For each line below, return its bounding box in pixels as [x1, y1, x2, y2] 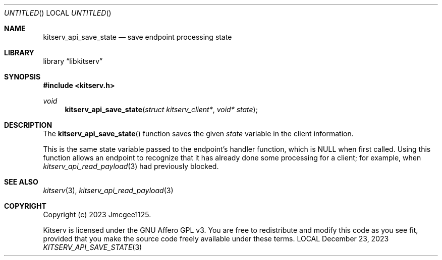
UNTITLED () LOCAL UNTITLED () [4, 9, 112, 17]
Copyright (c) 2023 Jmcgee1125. [43, 210, 151, 219]
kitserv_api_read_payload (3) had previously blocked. [43, 162, 219, 170]
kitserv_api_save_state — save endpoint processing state [43, 33, 232, 41]
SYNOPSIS [4, 72, 41, 81]
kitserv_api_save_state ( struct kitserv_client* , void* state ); [65, 105, 258, 114]
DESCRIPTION [4, 121, 52, 129]
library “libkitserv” [43, 57, 103, 65]
